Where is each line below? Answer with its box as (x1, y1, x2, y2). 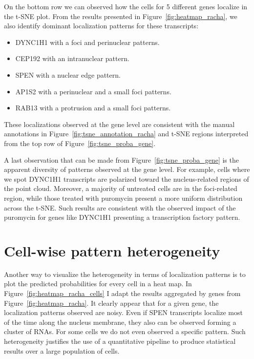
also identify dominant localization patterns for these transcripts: (4, 21, 199, 31)
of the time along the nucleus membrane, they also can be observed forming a (4, 317, 236, 327)
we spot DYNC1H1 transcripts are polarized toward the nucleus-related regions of (4, 173, 249, 184)
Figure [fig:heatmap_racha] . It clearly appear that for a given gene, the (4, 297, 219, 308)
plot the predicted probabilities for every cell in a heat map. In (4, 278, 192, 289)
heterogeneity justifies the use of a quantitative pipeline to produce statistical (4, 336, 236, 346)
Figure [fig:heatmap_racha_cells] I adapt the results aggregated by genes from (4, 288, 241, 298)
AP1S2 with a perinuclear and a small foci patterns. (15, 86, 171, 96)
